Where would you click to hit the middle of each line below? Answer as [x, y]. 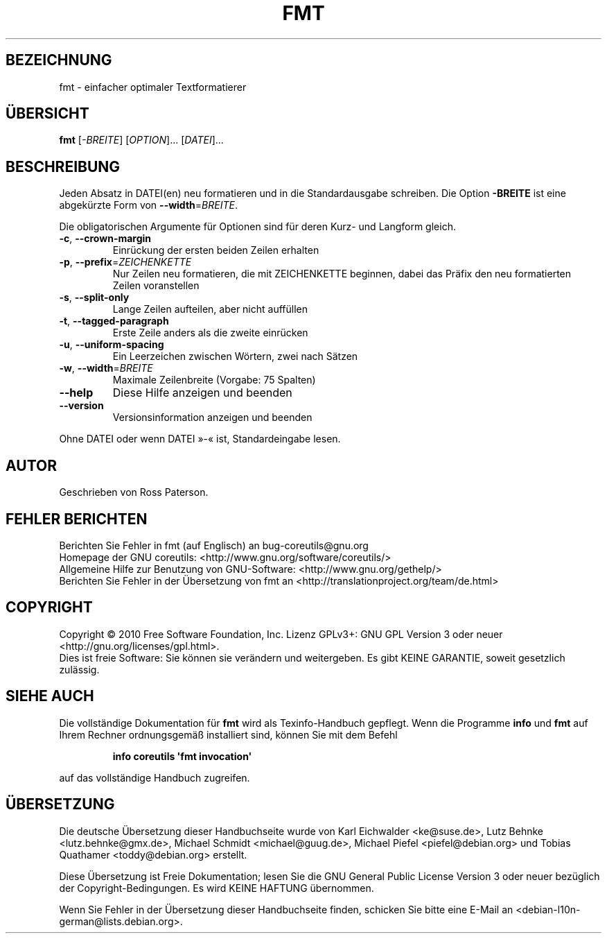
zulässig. [79, 669]
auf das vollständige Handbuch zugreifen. [155, 777]
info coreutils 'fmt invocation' [182, 756]
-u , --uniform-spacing [112, 345]
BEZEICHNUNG [59, 60]
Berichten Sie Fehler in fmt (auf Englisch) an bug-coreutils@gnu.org [214, 545]
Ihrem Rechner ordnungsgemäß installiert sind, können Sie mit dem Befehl [228, 734]
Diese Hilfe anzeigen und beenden [202, 393]
